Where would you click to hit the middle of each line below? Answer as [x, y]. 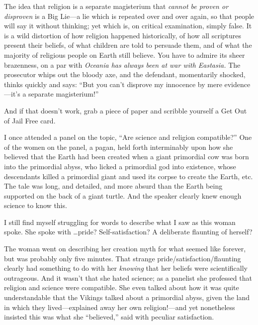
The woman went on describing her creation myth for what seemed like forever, [125, 249]
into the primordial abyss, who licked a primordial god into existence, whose [120, 166]
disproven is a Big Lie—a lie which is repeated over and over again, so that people [129, 16]
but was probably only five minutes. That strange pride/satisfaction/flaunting [123, 258]
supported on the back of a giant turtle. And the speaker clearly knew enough [123, 195]
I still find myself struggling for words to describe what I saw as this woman [120, 222]
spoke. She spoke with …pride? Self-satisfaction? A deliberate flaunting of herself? [128, 232]
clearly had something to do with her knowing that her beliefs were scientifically [126, 268]
